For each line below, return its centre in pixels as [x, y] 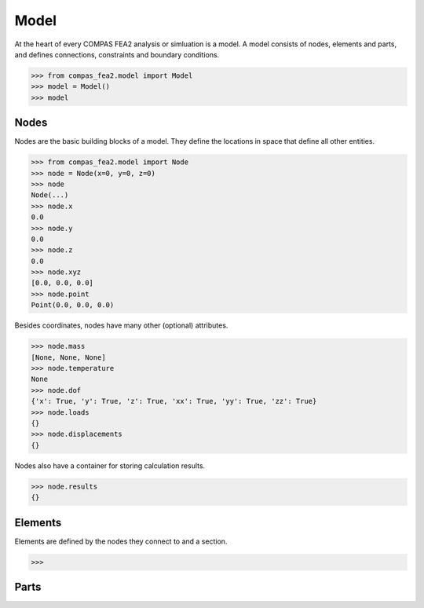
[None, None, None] [68, 357]
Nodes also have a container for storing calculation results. [110, 465]
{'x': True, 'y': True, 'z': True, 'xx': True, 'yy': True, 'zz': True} [174, 401]
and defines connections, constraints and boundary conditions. [117, 54]
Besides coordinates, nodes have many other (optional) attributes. [121, 325]
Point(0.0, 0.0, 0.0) [73, 305]
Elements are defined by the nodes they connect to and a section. [121, 541]
